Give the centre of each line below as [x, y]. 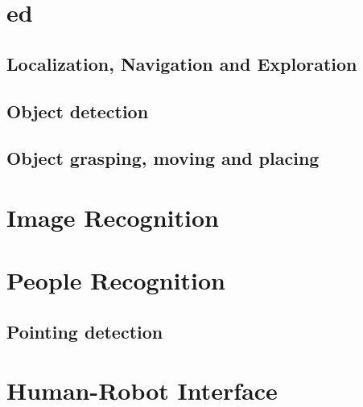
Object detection [78, 111]
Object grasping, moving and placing [163, 158]
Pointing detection [85, 331]
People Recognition [116, 280]
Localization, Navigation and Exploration [182, 63]
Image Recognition [113, 217]
